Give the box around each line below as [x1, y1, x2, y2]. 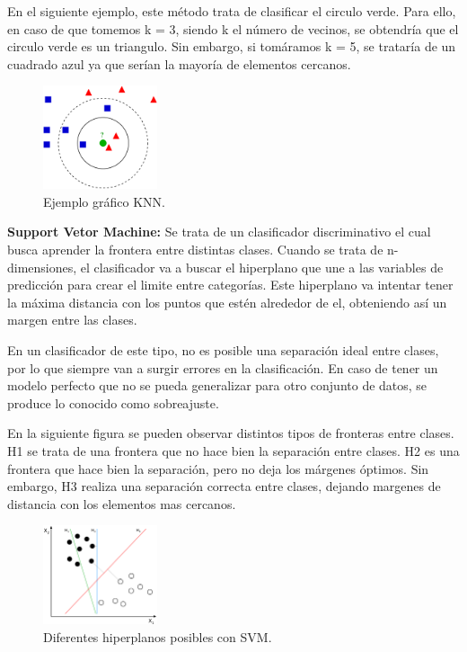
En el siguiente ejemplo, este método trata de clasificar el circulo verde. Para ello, [7, 2, 456, 20]
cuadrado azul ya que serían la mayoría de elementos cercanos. [7, 54, 351, 73]
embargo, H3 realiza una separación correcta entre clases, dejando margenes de [7, 477, 441, 496]
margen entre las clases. [7, 310, 137, 329]
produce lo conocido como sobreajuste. [7, 393, 219, 412]
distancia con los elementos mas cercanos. [7, 494, 236, 513]
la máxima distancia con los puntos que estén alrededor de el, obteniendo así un [7, 292, 447, 311]
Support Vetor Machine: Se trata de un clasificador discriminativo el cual [7, 222, 431, 241]
